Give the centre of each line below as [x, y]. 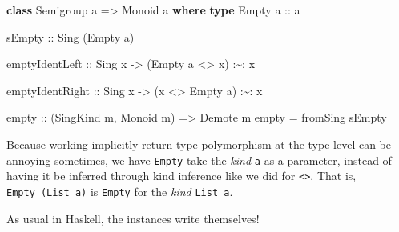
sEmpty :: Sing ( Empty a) [71, 36]
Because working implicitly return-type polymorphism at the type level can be [199, 144]
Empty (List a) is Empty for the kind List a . [120, 191]
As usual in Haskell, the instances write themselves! [133, 218]
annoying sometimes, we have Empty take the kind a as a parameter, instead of [199, 160]
